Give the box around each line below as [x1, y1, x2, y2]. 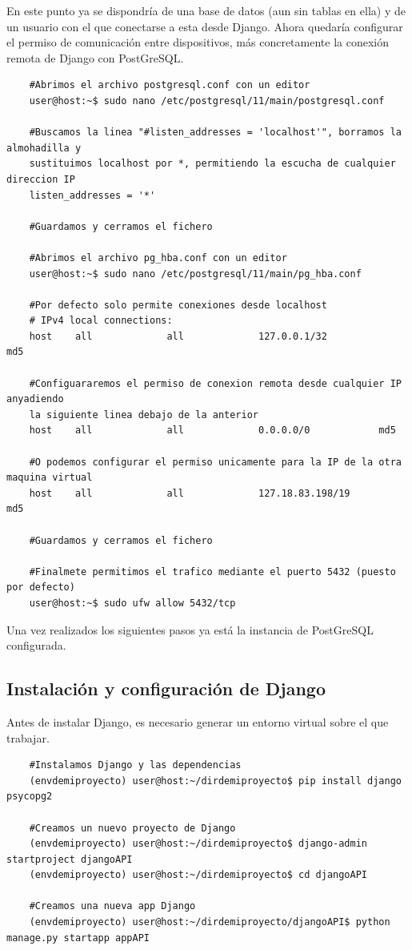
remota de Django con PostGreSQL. [6, 49, 184, 66]
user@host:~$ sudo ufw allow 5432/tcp [29, 597, 236, 609]
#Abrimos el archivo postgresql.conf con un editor [29, 79, 310, 91]
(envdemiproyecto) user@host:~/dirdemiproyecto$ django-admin [29, 838, 368, 850]
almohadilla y [6, 142, 82, 154]
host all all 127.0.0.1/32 [29, 330, 327, 342]
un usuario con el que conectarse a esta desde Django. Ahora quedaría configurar [6, 18, 403, 34]
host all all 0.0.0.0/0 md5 [29, 425, 396, 437]
